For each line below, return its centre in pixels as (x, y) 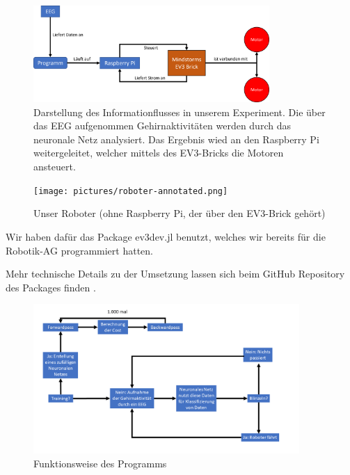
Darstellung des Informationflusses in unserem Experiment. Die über (180, 112)
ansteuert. (55, 167)
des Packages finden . (51, 287)
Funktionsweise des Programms (100, 463)
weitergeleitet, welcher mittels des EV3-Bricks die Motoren (159, 153)
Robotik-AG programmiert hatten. (79, 250)
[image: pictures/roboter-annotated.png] (131, 191)
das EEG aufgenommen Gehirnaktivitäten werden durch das (162, 126)
